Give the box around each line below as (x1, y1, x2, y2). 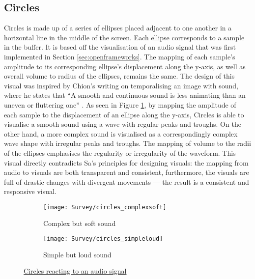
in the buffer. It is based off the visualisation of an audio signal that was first (4, 42, 236, 52)
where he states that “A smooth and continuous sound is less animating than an (4, 90, 246, 100)
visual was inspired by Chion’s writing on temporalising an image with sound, (4, 80, 239, 90)
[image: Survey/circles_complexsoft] (43, 203, 167, 211)
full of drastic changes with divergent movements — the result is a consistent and (4, 176, 249, 187)
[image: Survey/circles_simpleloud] (43, 235, 163, 243)
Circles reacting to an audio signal (24, 266, 127, 276)
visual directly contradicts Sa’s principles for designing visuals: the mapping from (4, 157, 249, 167)
